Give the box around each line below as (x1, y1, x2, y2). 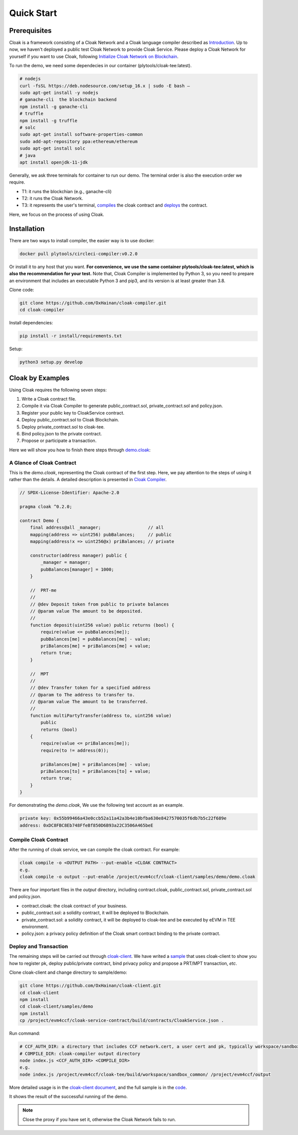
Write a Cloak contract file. (21, 396, 76, 402)
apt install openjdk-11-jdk (19, 159, 88, 165)
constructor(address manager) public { (30, 552, 128, 558)
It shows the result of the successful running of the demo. (9, 1094, 128, 1100)
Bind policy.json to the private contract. (21, 431, 102, 437)
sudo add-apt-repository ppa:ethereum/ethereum (19, 138, 138, 144)
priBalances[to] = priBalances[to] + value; (40, 768, 151, 774)
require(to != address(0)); (40, 747, 109, 753)
